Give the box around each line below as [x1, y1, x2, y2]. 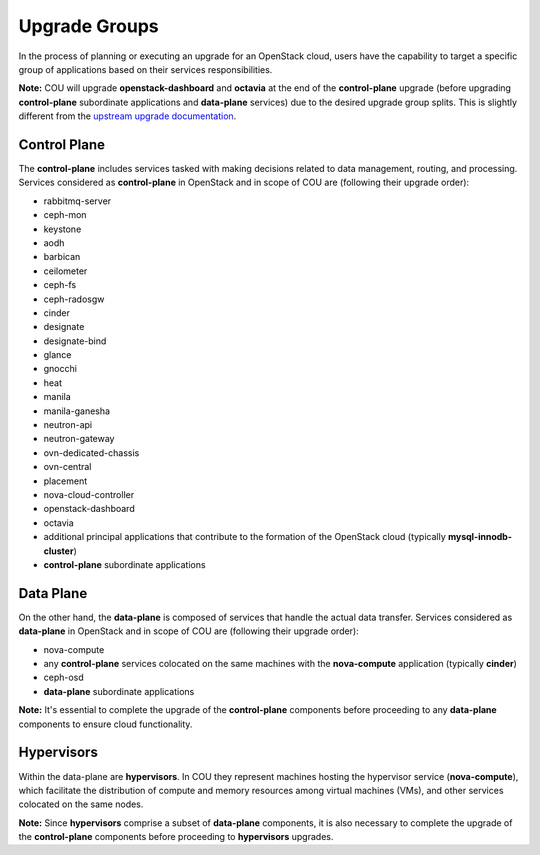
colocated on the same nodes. [18, 798, 144, 810]
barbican [43, 251, 81, 263]
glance [43, 349, 72, 361]
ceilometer [43, 265, 88, 277]
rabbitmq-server [43, 195, 112, 207]
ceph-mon [43, 209, 87, 221]
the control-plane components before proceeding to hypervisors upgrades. [18, 831, 334, 843]
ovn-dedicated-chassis [43, 446, 140, 459]
